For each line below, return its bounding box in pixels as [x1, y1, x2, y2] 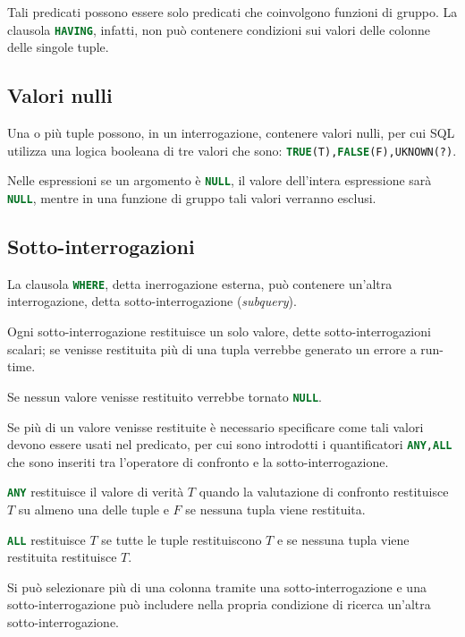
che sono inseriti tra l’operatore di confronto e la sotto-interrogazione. [7, 452, 389, 471]
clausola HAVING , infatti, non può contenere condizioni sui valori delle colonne [7, 20, 430, 38]
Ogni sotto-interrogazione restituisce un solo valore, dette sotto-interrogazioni [7, 322, 431, 341]
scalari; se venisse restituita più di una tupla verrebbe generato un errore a [7, 339, 417, 358]
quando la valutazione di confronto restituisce [199, 482, 449, 501]
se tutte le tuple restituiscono [101, 530, 262, 548]
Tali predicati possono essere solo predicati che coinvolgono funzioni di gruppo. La [7, 3, 458, 21]
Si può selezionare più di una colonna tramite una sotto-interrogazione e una [7, 577, 427, 596]
